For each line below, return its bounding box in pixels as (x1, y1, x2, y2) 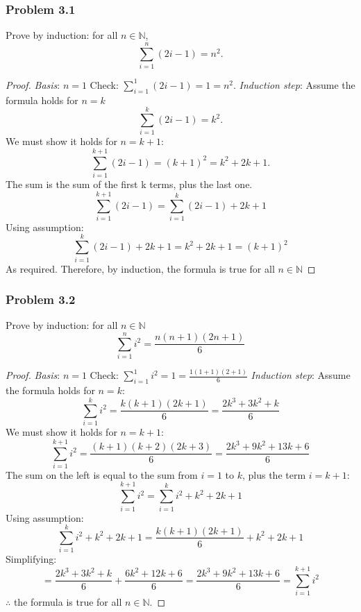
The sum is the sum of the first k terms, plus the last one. (6, 177, 253, 192)
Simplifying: (6, 552, 57, 566)
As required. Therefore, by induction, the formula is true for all (6, 261, 275, 275)
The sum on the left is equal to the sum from (6, 467, 198, 482)
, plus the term (242, 467, 306, 482)
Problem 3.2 (6, 291, 76, 308)
